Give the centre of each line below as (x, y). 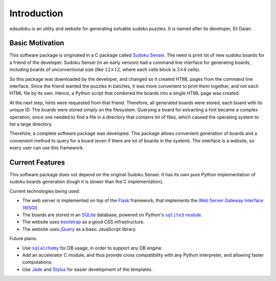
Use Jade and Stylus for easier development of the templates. (87, 269)
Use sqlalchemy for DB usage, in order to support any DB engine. (93, 248)
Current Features (37, 162)
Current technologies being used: (45, 191)
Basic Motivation (37, 43)
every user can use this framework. (47, 148)
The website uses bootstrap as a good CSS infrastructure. (83, 222)
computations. (38, 262)
